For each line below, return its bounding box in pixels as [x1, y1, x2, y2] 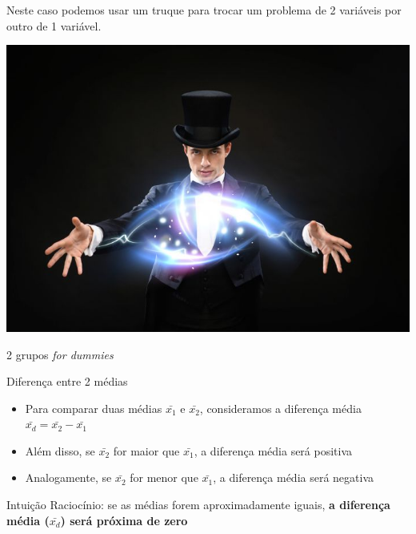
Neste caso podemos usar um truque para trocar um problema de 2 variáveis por [6, 2, 402, 18]
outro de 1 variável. [6, 17, 102, 34]
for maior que [113, 442, 180, 459]
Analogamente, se [25, 469, 112, 486]
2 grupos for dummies [6, 346, 114, 362]
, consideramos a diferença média [199, 399, 362, 416]
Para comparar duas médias [25, 399, 162, 416]
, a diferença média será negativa [213, 469, 374, 486]
